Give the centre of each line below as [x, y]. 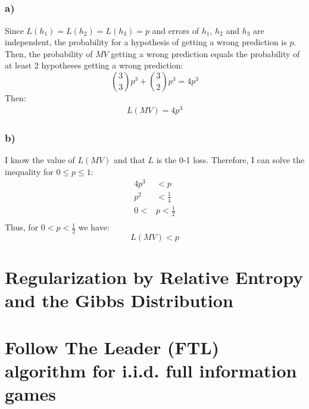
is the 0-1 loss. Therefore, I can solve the [230, 159]
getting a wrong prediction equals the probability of [205, 53]
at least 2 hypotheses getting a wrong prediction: [94, 65]
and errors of [175, 30]
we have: [94, 227]
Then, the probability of [49, 53]
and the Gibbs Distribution [119, 300]
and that [129, 159]
